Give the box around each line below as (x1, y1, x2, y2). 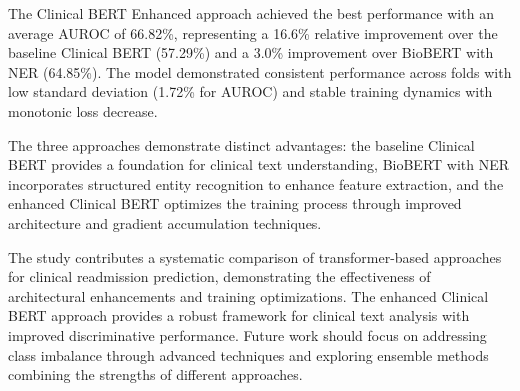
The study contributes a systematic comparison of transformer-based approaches (8, 246, 502, 267)
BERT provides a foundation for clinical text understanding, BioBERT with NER (8, 154, 510, 175)
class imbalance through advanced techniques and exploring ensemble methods (8, 344, 489, 365)
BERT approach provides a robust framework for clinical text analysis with (8, 305, 470, 326)
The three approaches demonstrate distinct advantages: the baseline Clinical (8, 134, 475, 155)
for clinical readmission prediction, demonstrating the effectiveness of (8, 266, 431, 287)
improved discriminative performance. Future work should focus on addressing (8, 324, 487, 345)
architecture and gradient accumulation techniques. (8, 212, 322, 233)
